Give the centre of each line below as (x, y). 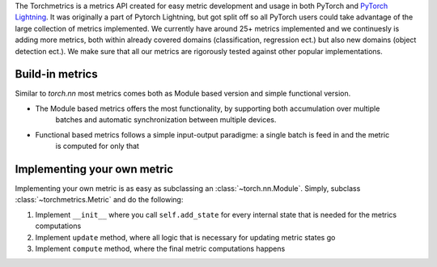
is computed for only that (97, 146)
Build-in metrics (56, 74)
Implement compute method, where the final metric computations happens (160, 248)
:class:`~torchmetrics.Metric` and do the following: (99, 200)
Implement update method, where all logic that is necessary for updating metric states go (185, 237)
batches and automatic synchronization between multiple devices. (166, 120)
